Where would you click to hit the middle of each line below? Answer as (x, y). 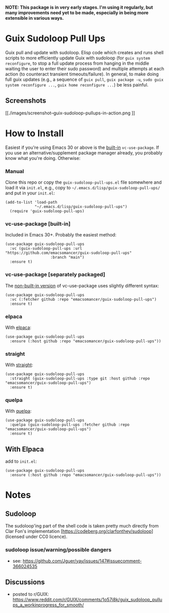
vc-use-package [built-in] (38, 224)
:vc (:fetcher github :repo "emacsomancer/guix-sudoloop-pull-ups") (83, 299)
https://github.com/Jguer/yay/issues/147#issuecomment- (82, 561)
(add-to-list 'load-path (31, 202)
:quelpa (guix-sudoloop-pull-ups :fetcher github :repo (70, 425)
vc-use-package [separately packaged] (55, 274)
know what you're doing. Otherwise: (43, 158)
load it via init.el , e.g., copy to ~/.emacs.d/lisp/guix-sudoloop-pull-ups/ (83, 187)
